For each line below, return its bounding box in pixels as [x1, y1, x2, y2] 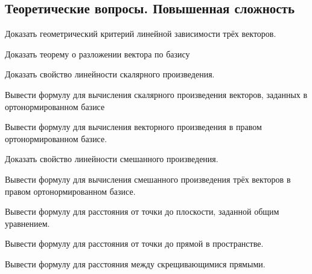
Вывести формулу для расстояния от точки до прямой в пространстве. [5, 237, 264, 250]
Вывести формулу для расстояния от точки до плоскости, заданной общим [5, 205, 279, 218]
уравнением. [5, 217, 50, 229]
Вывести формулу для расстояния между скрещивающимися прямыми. [5, 257, 266, 270]
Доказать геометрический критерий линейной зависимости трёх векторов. [5, 27, 276, 40]
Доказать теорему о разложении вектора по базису [5, 47, 190, 60]
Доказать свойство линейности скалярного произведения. [5, 68, 215, 80]
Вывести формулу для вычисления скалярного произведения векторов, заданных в [5, 88, 308, 100]
